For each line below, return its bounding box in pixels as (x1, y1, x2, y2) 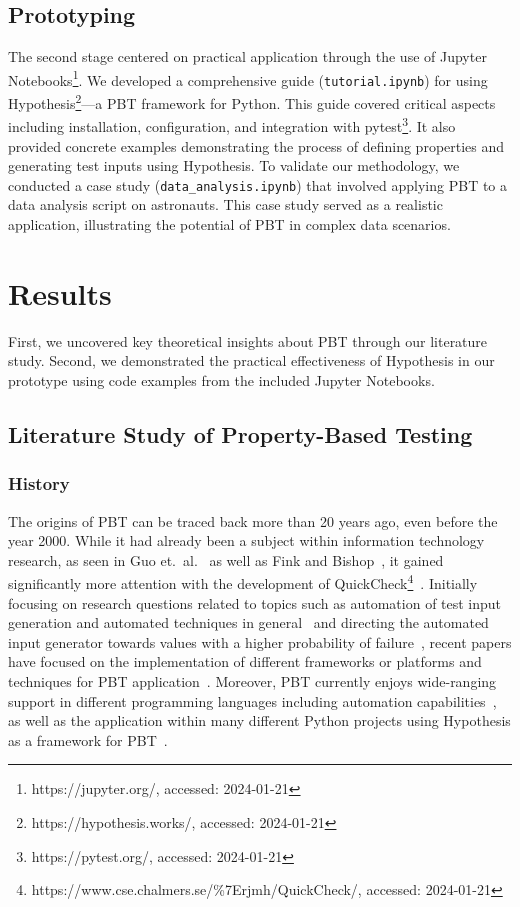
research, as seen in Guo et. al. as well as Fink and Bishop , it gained (8, 549, 444, 570)
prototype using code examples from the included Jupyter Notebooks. (8, 369, 435, 390)
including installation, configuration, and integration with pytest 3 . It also (8, 113, 456, 137)
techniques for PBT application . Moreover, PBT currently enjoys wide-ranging (8, 670, 497, 691)
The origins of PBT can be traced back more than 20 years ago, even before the (8, 510, 498, 531)
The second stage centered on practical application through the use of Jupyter (8, 46, 487, 67)
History (8, 471, 70, 496)
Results (8, 272, 112, 313)
